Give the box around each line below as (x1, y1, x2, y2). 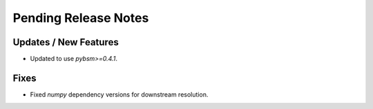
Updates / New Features (12, 36, 119, 48)
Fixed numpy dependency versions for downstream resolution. (30, 90, 209, 99)
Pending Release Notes (12, 10, 149, 25)
